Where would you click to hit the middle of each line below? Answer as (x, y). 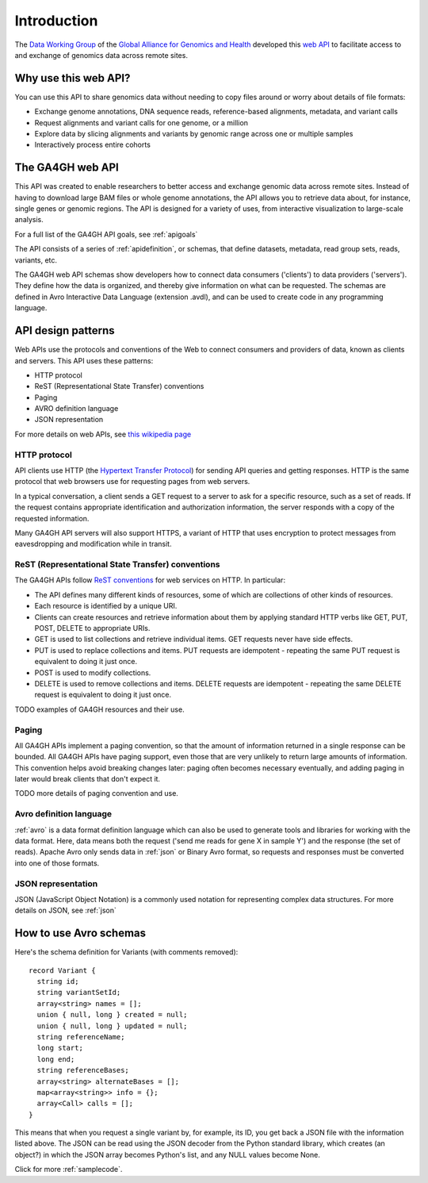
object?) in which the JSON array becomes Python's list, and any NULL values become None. (167, 1154)
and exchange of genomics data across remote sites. (101, 55)
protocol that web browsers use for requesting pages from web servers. (132, 482)
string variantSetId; (79, 993)
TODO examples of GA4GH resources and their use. (100, 709)
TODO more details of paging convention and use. (96, 793)
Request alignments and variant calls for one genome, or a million (141, 122)
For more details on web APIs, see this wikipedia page (103, 434)
